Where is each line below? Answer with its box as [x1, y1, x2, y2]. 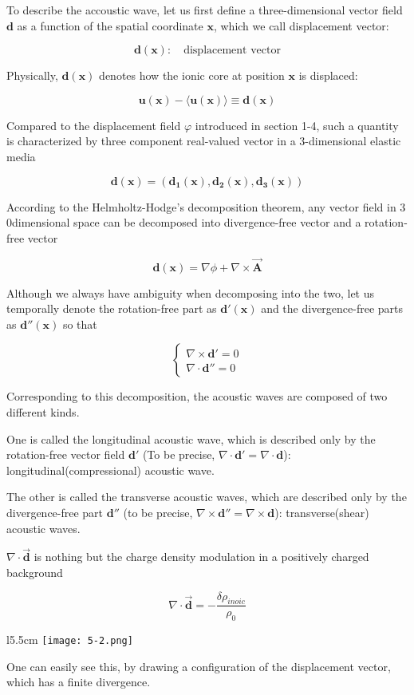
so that [62, 315, 97, 332]
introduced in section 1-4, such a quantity [195, 116, 399, 133]
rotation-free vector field [6, 446, 125, 463]
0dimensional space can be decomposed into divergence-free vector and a [6, 214, 361, 231]
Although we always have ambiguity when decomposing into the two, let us [6, 284, 375, 301]
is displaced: [298, 67, 358, 84]
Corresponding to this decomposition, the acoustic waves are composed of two [6, 388, 388, 405]
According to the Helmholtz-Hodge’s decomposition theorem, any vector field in [6, 198, 396, 215]
